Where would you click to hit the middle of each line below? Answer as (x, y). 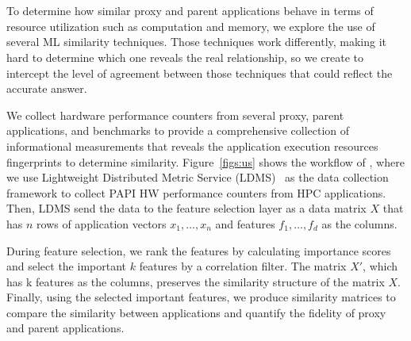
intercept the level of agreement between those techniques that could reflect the (200, 73)
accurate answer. (47, 88)
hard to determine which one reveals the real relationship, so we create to (185, 57)
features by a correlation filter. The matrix (243, 266)
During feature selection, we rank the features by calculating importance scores (199, 250)
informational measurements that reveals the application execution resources (192, 146)
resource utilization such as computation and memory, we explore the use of (191, 26)
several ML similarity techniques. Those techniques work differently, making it (197, 42)
